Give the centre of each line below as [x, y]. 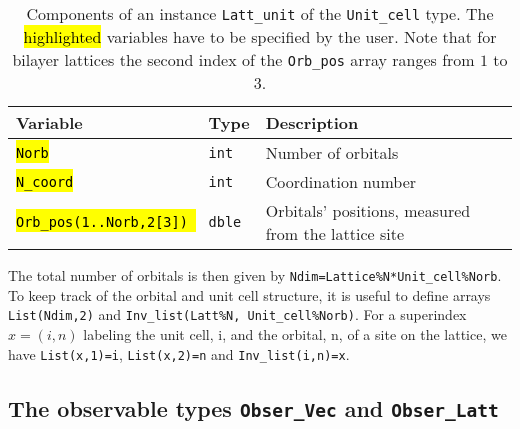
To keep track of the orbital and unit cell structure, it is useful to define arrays [249, 294]
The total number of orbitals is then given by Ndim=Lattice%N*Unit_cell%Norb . [255, 275]
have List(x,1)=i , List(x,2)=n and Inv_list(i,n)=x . [179, 353]
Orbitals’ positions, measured [368, 210]
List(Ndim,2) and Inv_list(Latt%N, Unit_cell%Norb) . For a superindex [237, 314]
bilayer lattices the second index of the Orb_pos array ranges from [243, 59]
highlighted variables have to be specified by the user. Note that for [260, 36]
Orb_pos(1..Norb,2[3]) [102, 222]
